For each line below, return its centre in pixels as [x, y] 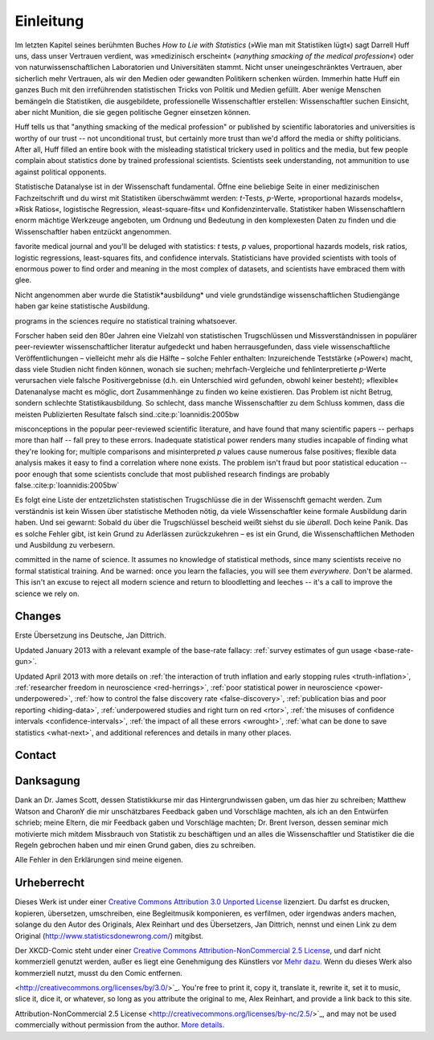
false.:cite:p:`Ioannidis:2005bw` [67, 485]
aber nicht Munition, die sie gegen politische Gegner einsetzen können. [133, 112]
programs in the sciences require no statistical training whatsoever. [126, 320]
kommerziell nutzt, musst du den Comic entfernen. [98, 973]
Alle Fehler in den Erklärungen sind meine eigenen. [99, 860]
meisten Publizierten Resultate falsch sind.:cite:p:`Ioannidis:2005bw [127, 414]
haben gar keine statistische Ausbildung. [82, 306]
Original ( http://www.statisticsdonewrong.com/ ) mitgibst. [109, 936]
